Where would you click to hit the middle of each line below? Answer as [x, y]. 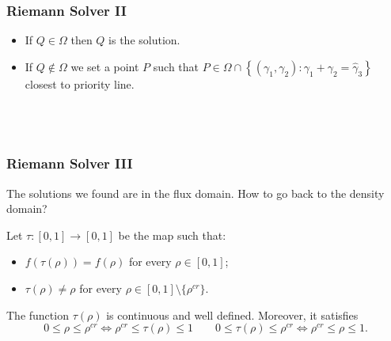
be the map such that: [172, 235]
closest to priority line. [80, 83]
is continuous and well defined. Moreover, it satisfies [232, 314]
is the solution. [144, 40]
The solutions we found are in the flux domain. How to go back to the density [195, 193]
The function [38, 314]
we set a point [105, 66]
